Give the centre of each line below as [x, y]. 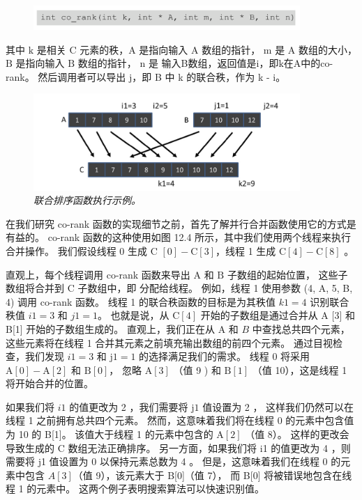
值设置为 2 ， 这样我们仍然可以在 [278, 406]
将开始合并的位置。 [50, 383]
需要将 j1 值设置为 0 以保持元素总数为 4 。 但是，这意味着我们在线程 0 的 [173, 461]
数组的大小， [328, 49]
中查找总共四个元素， [301, 328]
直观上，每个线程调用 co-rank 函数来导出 [98, 274]
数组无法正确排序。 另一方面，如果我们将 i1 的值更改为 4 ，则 [209, 447]
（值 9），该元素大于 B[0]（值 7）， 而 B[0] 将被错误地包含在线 [212, 475]
